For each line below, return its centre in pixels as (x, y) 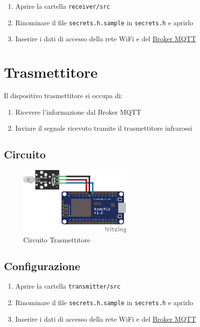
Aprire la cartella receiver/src (63, 6)
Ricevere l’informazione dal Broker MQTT (78, 112)
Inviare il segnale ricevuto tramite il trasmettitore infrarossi (104, 128)
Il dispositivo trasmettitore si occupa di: (63, 95)
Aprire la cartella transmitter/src (68, 286)
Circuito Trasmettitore (57, 239)
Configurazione (42, 266)
